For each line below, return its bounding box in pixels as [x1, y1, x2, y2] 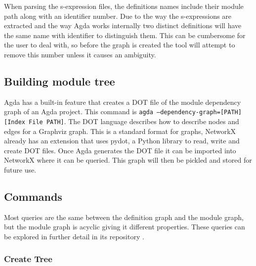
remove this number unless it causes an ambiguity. [4, 49, 156, 59]
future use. [4, 165, 37, 175]
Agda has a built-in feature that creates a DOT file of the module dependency [4, 96, 241, 107]
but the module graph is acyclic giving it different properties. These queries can [4, 222, 245, 232]
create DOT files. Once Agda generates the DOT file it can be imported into [4, 145, 236, 155]
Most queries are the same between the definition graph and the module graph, [4, 212, 244, 222]
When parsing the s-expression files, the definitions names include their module [4, 1, 244, 11]
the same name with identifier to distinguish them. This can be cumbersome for [4, 30, 246, 40]
